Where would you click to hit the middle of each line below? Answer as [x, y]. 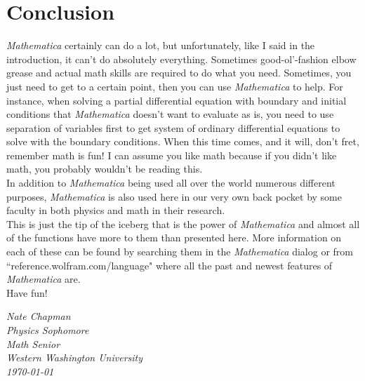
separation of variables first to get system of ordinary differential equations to [173, 127]
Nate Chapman [39, 316]
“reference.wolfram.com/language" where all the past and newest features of [170, 265]
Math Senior [33, 343]
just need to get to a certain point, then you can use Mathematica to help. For [175, 86]
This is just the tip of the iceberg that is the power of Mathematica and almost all [183, 223]
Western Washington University [75, 357]
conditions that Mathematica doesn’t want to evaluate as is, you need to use [170, 114]
